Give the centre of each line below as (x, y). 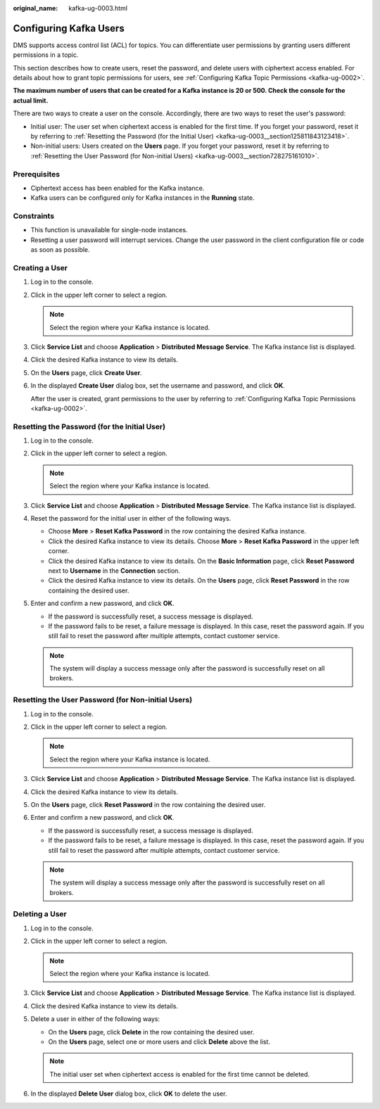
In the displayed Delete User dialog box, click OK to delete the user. (129, 1094)
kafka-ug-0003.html (98, 8)
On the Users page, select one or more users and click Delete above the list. (159, 1041)
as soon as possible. (61, 250)
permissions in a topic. (46, 55)
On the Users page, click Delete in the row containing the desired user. (151, 1032)
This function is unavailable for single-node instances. (109, 230)
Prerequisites (36, 174)
